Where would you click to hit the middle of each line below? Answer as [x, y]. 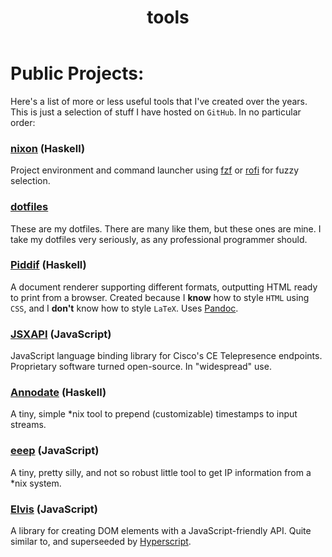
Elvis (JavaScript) [54, 509]
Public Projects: [77, 73]
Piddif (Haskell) [48, 265]
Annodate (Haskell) [58, 393]
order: [23, 122]
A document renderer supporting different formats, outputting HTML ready [164, 287]
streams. [28, 425]
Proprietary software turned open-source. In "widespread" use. [141, 367]
